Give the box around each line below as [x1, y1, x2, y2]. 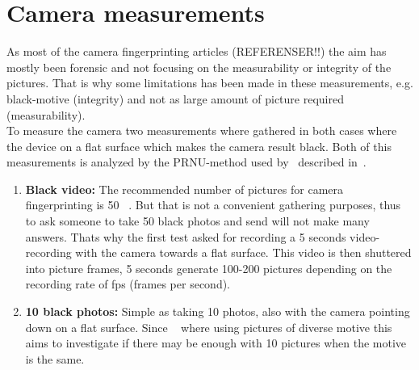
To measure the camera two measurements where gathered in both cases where [6, 122, 397, 139]
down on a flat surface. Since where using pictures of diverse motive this [25, 318, 392, 335]
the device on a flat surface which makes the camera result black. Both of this [6, 137, 392, 154]
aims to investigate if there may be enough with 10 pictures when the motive [25, 334, 407, 351]
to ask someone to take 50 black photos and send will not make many [25, 212, 370, 229]
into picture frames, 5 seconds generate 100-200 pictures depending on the [25, 259, 392, 276]
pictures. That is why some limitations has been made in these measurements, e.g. [6, 74, 413, 91]
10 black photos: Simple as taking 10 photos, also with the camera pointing [25, 303, 410, 320]
